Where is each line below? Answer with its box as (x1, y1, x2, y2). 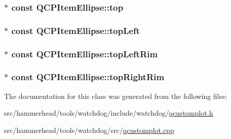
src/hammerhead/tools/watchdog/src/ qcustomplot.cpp (4, 124, 174, 135)
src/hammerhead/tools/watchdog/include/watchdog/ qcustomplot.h (4, 108, 213, 118)
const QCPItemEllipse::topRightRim (11, 71, 165, 83)
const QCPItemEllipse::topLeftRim (11, 47, 158, 60)
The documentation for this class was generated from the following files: (4, 90, 227, 101)
